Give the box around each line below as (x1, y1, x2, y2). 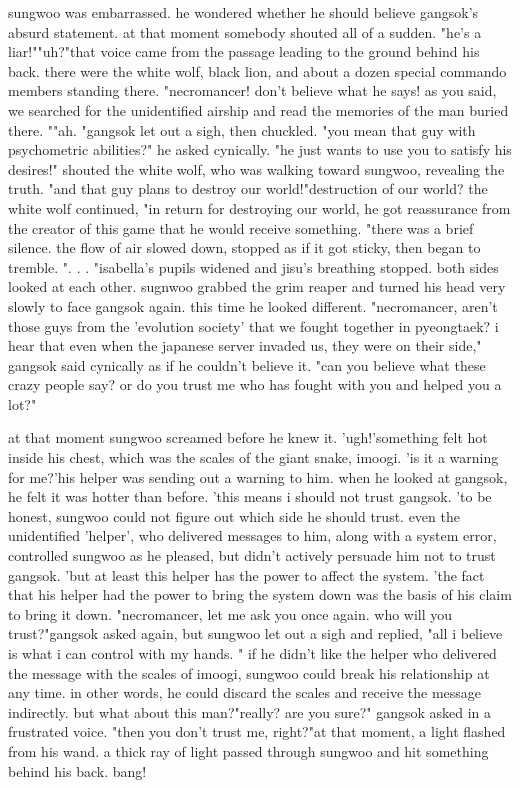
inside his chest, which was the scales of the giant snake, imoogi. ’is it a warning (8, 447, 499, 468)
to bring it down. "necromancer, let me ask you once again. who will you (8, 603, 453, 624)
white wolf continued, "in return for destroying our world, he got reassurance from (8, 197, 511, 218)
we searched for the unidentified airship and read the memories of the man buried (8, 99, 509, 120)
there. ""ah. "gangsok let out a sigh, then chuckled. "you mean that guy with (8, 119, 476, 140)
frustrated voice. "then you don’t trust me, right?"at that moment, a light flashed (8, 721, 506, 742)
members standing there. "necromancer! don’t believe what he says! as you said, (8, 80, 497, 101)
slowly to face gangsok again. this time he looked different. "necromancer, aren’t (8, 295, 498, 316)
